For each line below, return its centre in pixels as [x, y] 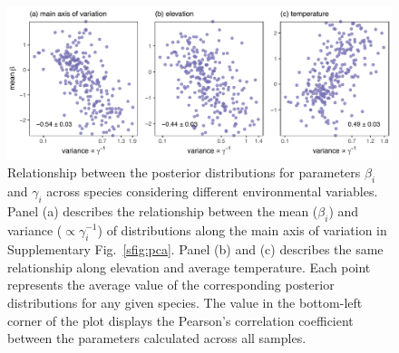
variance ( [35, 229]
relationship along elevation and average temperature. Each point [189, 267]
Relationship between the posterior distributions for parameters [184, 172]
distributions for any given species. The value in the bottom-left [185, 303]
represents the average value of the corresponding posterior [171, 285]
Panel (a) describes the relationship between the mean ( [163, 210]
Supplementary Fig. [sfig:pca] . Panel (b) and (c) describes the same [195, 249]
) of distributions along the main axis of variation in [242, 229]
